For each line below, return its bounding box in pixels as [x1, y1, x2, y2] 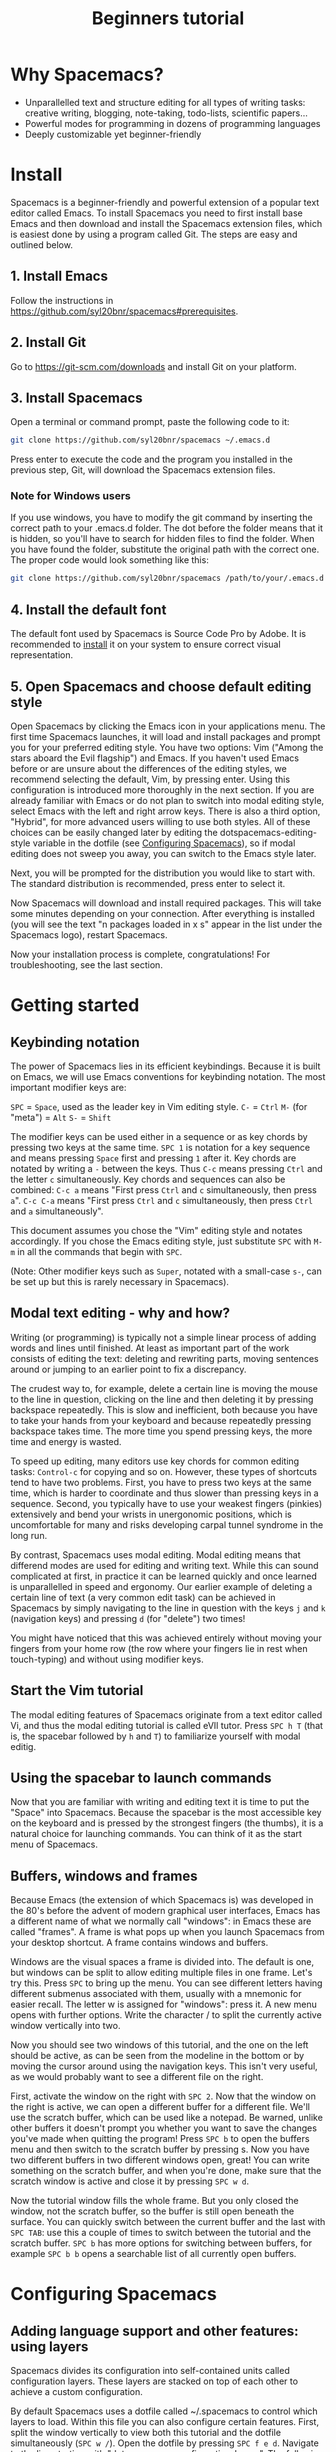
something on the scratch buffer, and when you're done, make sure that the [10, 2165, 322, 2177]
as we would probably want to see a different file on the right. [10, 2071, 264, 2083]
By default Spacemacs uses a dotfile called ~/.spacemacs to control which [10, 2405, 318, 2417]
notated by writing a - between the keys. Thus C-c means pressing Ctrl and [10, 1162, 323, 1174]
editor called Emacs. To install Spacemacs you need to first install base [10, 207, 303, 219]
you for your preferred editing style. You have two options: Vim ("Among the [10, 741, 324, 753]
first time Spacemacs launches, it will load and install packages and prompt [10, 730, 321, 742]
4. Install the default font [10, 601, 167, 618]
